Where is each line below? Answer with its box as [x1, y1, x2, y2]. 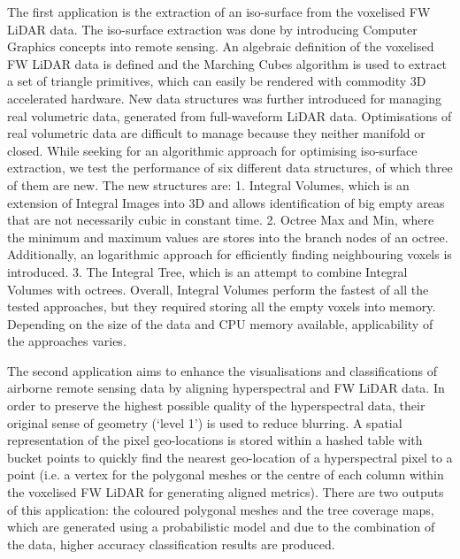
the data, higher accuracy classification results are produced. [7, 534, 335, 553]
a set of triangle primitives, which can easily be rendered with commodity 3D [7, 72, 426, 90]
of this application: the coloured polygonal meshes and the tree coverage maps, [7, 500, 434, 518]
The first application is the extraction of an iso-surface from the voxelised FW [7, 3, 431, 20]
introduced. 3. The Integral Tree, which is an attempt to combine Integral [7, 262, 408, 280]
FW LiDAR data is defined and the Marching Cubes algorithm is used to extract [7, 54, 448, 73]
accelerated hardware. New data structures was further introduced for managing [7, 88, 441, 107]
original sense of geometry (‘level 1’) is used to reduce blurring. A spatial [7, 413, 402, 432]
